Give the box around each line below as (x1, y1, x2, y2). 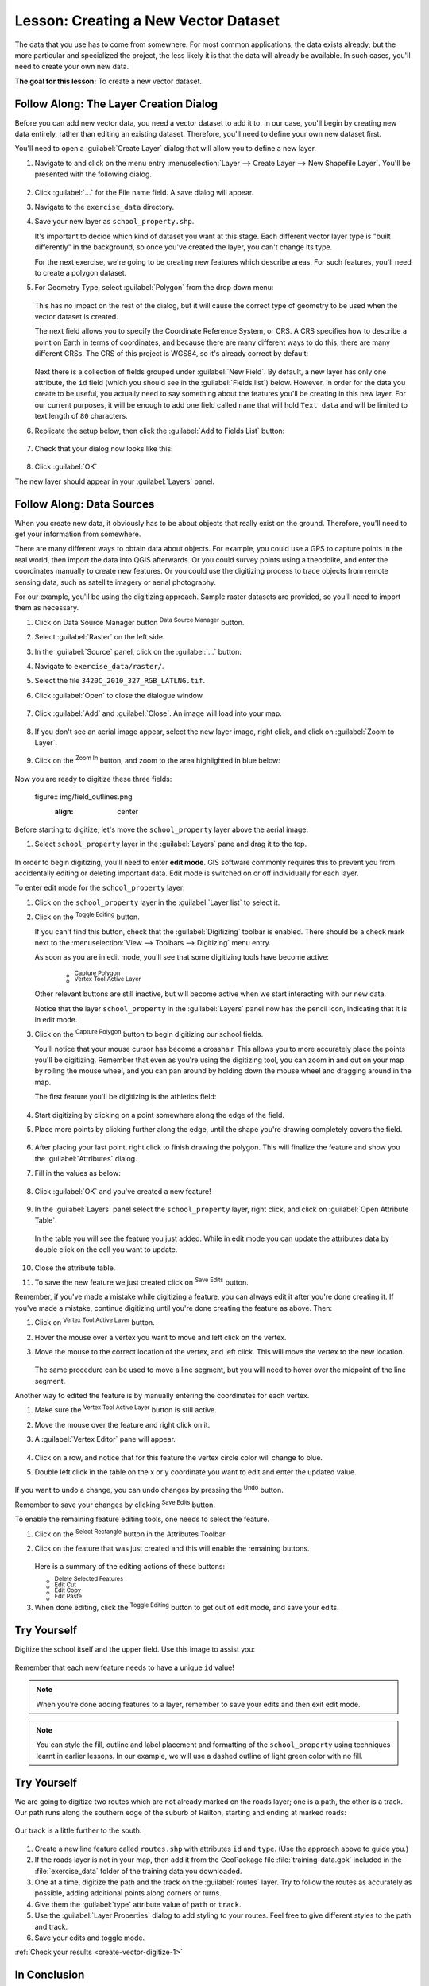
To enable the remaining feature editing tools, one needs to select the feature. (14, 1514, 270, 1524)
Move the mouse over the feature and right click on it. (34, 1420, 211, 1429)
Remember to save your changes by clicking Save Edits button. (14, 1498, 216, 1509)
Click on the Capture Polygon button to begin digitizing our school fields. (34, 1028, 264, 1039)
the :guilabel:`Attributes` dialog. (34, 1153, 138, 1163)
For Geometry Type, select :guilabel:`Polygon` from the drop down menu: (34, 283, 274, 292)
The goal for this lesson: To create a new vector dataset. (14, 76, 203, 86)
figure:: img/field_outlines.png (34, 792, 133, 802)
